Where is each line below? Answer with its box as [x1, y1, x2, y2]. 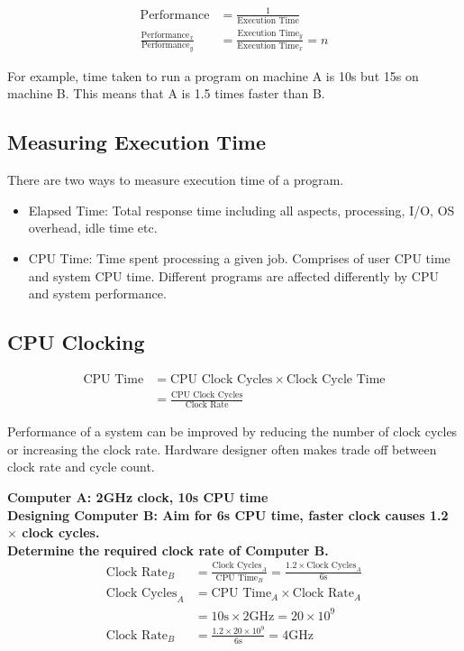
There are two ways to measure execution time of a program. [7, 170, 344, 189]
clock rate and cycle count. [7, 457, 155, 476]
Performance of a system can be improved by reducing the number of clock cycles [7, 422, 458, 441]
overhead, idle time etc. [28, 218, 158, 237]
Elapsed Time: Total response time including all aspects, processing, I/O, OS [28, 200, 455, 219]
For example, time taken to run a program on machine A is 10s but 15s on [7, 66, 419, 85]
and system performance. [28, 284, 167, 303]
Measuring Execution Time [7, 128, 267, 156]
